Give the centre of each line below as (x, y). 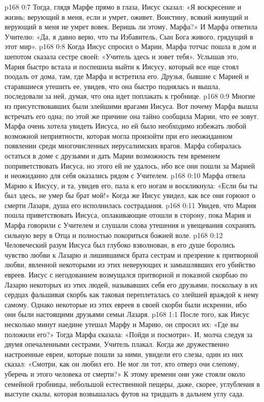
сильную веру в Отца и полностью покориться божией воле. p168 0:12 (114, 235)
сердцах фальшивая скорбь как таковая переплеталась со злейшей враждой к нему (132, 294)
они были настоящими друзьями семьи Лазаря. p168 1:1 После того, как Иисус (127, 314)
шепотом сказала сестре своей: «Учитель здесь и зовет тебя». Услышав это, (122, 56)
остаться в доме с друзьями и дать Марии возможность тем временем (112, 155)
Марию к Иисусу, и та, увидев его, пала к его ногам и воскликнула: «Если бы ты (131, 185)
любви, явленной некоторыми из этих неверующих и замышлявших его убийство (130, 265)
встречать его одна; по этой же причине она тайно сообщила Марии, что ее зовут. (132, 116)
